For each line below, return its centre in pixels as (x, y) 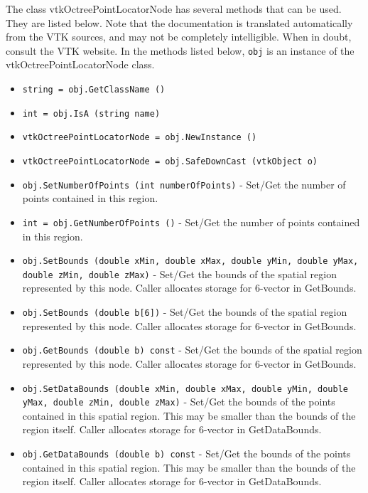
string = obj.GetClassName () (94, 90)
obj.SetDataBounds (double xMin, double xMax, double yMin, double (185, 389)
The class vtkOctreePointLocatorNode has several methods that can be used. (174, 9)
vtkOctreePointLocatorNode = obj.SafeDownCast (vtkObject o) (170, 161)
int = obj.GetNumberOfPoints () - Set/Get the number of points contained (191, 222)
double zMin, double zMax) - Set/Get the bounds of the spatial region (179, 274)
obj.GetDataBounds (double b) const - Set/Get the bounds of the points (186, 454)
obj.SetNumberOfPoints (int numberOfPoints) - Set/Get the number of (184, 184)
